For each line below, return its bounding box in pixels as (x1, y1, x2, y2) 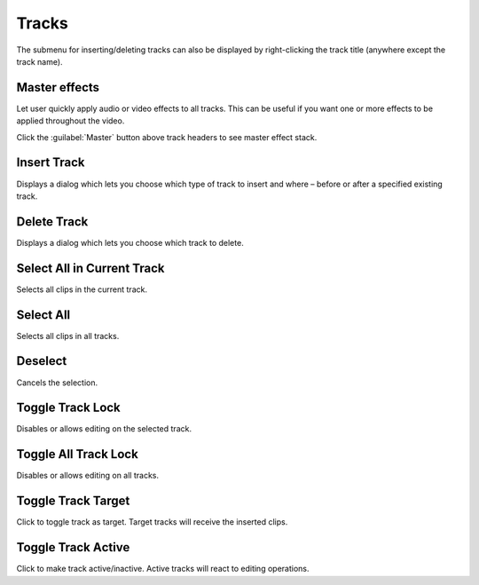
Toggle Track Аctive (16, 540, 130, 555)
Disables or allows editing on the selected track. (16, 423, 192, 434)
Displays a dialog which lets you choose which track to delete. (16, 237, 244, 248)
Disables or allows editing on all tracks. (16, 470, 160, 481)
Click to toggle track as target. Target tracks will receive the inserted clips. (16, 517, 288, 527)
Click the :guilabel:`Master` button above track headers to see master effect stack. (16, 131, 318, 142)
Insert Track (16, 155, 85, 170)
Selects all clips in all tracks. (16, 330, 120, 341)
